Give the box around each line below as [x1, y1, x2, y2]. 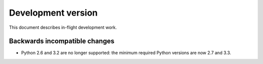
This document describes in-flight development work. [9, 24, 117, 30]
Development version [9, 7, 98, 18]
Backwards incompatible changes [9, 37, 114, 45]
